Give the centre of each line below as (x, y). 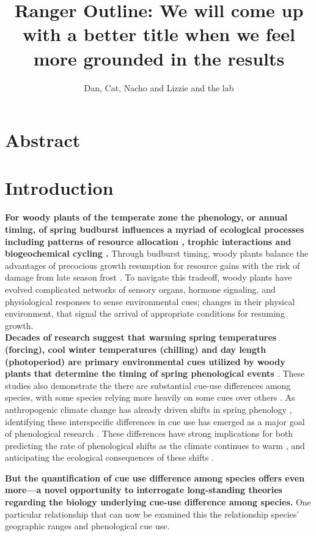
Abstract (43, 140)
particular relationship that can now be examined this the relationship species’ (152, 514)
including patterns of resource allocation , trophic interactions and (148, 241)
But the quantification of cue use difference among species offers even (155, 477)
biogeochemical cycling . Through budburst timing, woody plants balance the (157, 253)
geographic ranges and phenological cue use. (87, 526)
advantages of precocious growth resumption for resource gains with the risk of (152, 265)
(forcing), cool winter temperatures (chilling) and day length (136, 349)
